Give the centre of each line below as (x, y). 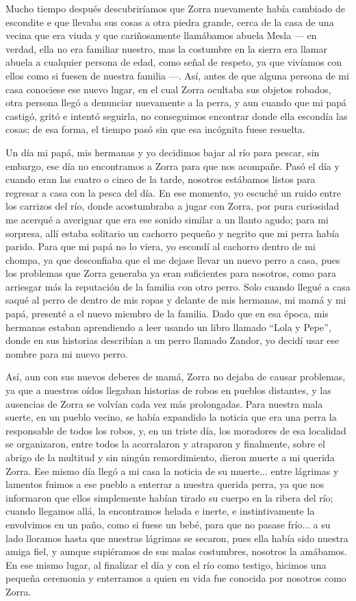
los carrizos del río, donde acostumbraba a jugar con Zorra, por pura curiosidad (173, 206)
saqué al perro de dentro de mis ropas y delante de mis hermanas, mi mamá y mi (176, 300)
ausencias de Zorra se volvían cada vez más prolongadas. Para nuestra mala (164, 403)
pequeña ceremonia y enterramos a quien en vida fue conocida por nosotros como (176, 578)
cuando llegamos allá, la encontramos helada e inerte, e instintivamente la (160, 511)
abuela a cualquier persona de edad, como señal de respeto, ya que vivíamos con (174, 62)
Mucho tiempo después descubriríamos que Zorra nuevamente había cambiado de (175, 8)
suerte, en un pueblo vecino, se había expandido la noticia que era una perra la (171, 417)
